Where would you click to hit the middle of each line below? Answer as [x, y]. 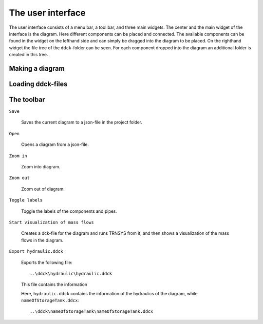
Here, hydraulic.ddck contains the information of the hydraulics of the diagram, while [109, 293]
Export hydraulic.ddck [36, 252]
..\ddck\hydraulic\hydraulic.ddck [71, 273]
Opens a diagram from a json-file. [55, 144]
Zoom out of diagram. [43, 189]
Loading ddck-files [38, 84]
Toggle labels [26, 200]
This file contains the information [54, 284]
